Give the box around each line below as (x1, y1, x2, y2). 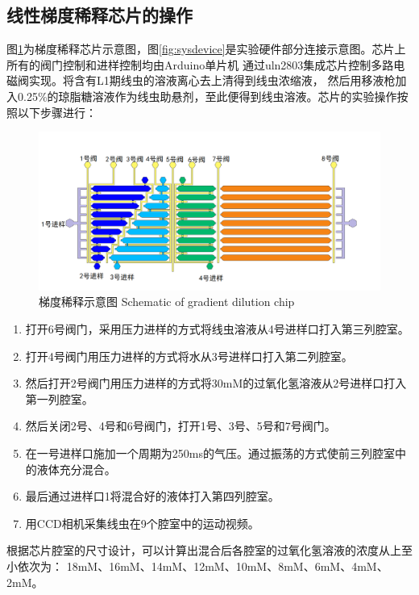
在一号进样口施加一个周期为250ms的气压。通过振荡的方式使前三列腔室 (25, 445, 395, 461)
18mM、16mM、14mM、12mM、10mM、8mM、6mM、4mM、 (66, 557, 388, 574)
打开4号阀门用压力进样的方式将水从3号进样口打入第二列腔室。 (25, 347, 353, 364)
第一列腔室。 (25, 390, 93, 407)
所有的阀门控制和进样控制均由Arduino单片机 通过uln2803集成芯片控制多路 (6, 56, 394, 73)
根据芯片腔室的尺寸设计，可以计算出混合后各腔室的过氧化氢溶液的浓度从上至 (6, 542, 413, 559)
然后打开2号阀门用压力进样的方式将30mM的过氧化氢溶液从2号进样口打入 (25, 375, 407, 392)
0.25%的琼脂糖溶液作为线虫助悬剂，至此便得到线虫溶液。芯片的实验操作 (17, 87, 397, 104)
